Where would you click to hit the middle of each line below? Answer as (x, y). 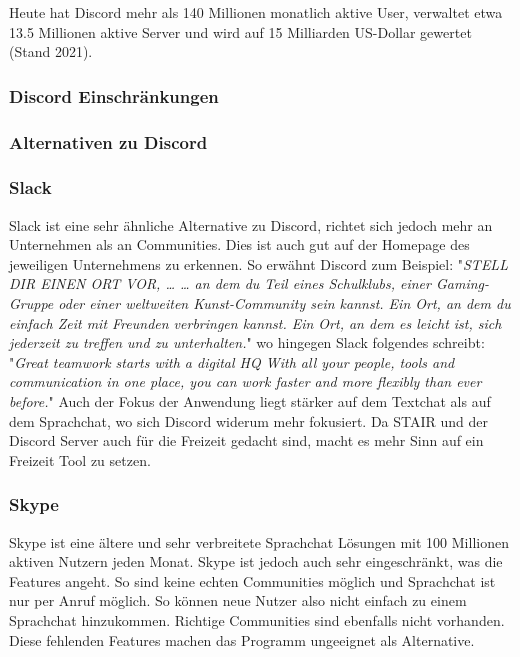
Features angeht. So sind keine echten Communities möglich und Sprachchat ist (252, 580)
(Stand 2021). (51, 51)
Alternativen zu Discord (108, 141)
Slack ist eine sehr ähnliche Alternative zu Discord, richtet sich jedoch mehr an (251, 224)
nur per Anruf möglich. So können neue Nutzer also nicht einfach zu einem (238, 600)
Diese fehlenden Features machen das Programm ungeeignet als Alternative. (242, 639)
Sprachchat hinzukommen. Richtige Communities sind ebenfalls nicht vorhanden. (257, 620)
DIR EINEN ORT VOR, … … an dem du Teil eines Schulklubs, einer (220, 283)
